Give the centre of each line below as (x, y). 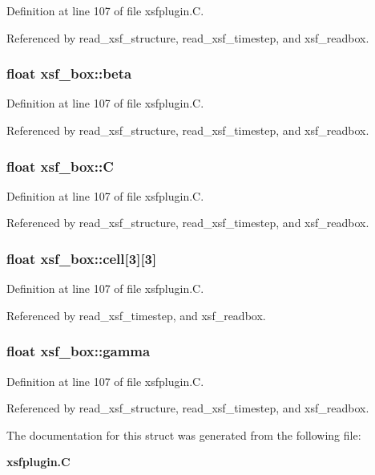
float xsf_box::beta (69, 73)
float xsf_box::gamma (79, 351)
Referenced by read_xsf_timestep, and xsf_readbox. (136, 315)
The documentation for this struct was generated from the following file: (184, 434)
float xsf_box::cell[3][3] (82, 258)
